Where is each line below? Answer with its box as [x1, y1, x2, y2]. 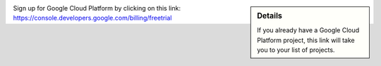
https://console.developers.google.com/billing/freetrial [13, 14, 172, 22]
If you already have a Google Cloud [257, 26, 360, 34]
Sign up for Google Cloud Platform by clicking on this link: [13, 4, 181, 12]
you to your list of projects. [257, 46, 335, 54]
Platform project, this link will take [257, 36, 356, 44]
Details [257, 11, 282, 20]
